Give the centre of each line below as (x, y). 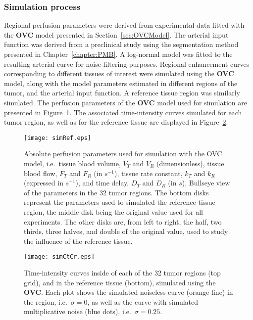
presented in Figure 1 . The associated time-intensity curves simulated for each (123, 112)
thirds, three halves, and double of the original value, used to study (126, 231)
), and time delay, (102, 183)
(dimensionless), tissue (190, 163)
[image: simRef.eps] (58, 138)
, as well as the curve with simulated (143, 301)
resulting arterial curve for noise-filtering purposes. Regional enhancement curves (127, 64)
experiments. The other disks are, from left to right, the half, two (123, 221)
